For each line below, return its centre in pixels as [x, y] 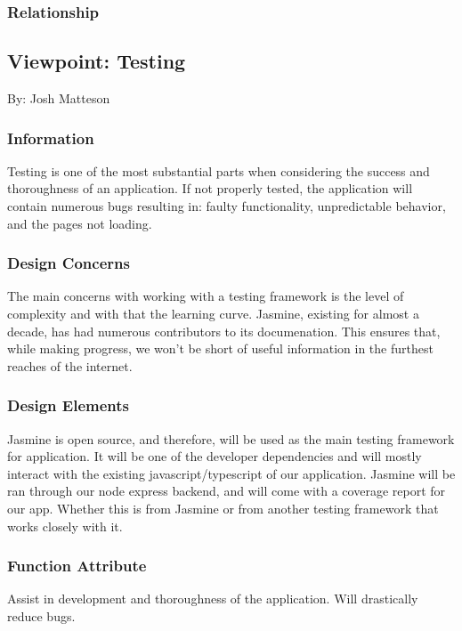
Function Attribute [77, 566]
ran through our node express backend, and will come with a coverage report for [227, 491]
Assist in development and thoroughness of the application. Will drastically [213, 599]
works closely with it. [65, 526]
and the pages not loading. [80, 223]
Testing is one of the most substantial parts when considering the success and [219, 170]
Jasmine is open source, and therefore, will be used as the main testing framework [231, 438]
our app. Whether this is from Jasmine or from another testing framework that [223, 509]
